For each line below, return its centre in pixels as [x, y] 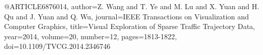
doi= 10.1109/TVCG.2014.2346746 [57, 46]
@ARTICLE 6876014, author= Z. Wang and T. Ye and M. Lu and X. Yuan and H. [132, 6]
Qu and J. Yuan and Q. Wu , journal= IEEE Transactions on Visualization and [127, 16]
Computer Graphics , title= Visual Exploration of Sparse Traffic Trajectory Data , [130, 26]
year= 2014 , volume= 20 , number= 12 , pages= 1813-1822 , [90, 36]
